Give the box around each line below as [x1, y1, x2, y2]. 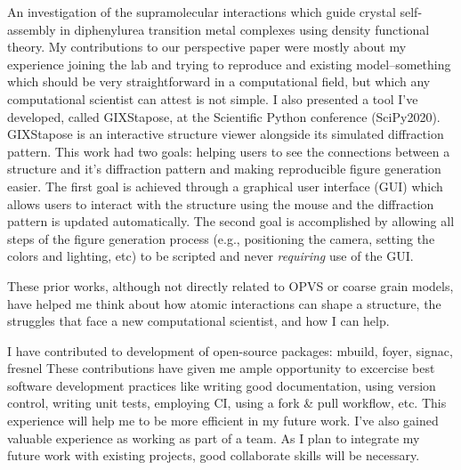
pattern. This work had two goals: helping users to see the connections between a [7, 142, 450, 160]
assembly [7, 20, 56, 38]
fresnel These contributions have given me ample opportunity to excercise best [7, 359, 435, 377]
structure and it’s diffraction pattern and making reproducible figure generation [7, 159, 441, 178]
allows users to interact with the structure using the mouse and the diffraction [7, 194, 434, 213]
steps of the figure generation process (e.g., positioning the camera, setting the [7, 229, 435, 247]
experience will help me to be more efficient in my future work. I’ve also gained [7, 411, 439, 430]
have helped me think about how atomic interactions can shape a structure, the [7, 294, 441, 312]
